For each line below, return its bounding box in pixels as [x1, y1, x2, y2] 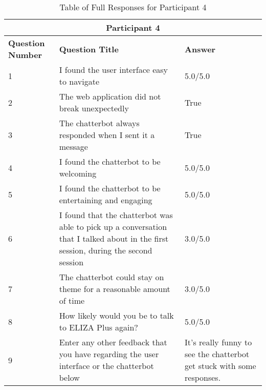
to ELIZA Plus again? [59, 321, 138, 333]
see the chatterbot [185, 348, 250, 360]
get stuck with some [185, 360, 256, 372]
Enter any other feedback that [59, 336, 167, 348]
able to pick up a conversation [59, 221, 167, 232]
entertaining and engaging [59, 194, 152, 206]
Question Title [59, 43, 119, 55]
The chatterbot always [59, 117, 140, 129]
